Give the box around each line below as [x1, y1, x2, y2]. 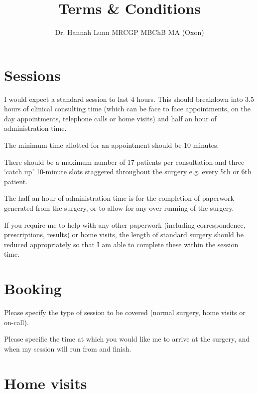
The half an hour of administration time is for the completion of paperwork [4, 193, 234, 203]
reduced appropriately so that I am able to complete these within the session [4, 239, 239, 249]
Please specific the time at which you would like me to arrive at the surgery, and [4, 334, 250, 344]
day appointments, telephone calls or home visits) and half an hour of [4, 113, 217, 123]
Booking [4, 278, 62, 299]
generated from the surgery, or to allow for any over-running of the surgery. [4, 203, 234, 213]
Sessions [4, 64, 61, 85]
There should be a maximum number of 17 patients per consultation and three [4, 156, 245, 167]
